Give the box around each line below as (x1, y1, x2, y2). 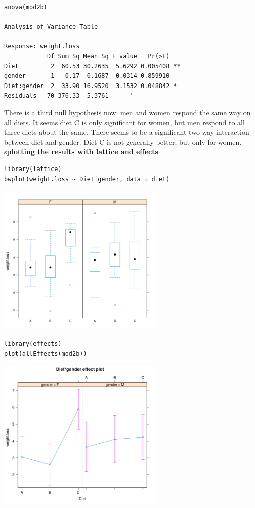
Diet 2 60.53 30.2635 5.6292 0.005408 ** (4, 62, 181, 70)
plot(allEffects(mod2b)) (4, 350, 87, 358)
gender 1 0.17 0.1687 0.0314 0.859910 (4, 72, 170, 80)
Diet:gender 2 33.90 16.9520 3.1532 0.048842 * (4, 82, 177, 90)
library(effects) (4, 340, 62, 348)
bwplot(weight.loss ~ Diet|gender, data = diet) (4, 175, 170, 183)
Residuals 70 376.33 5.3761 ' (4, 92, 134, 100)
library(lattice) (4, 165, 62, 173)
